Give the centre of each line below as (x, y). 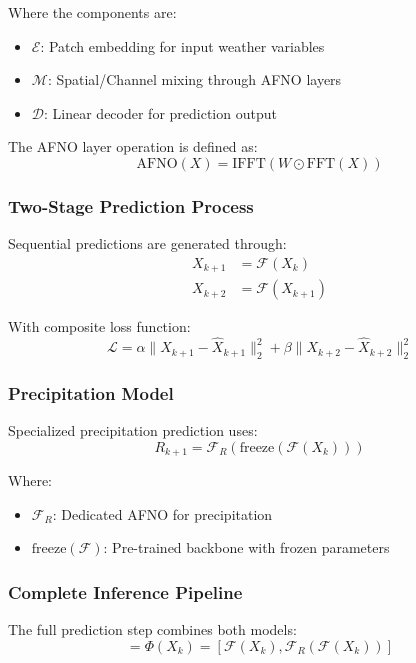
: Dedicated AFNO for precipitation (162, 513)
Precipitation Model (91, 392)
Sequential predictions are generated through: (147, 243)
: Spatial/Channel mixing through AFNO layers (194, 79)
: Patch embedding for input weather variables (182, 45)
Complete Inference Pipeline (125, 591)
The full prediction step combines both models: (152, 629)
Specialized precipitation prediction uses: (133, 430)
